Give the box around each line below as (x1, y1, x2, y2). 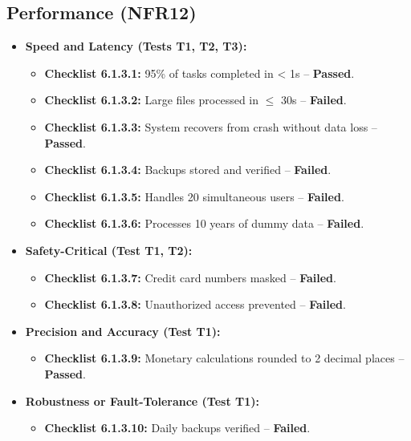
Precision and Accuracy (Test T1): (25, 322, 221, 339)
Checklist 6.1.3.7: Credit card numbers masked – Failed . (44, 269, 336, 285)
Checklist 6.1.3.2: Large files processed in (44, 91, 259, 108)
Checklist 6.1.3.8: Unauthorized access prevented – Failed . (44, 296, 346, 313)
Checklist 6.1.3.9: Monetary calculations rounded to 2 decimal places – (44, 350, 405, 366)
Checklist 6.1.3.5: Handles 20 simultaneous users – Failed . (44, 188, 344, 204)
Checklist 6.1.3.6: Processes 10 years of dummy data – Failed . (44, 215, 364, 232)
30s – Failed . (281, 91, 347, 108)
